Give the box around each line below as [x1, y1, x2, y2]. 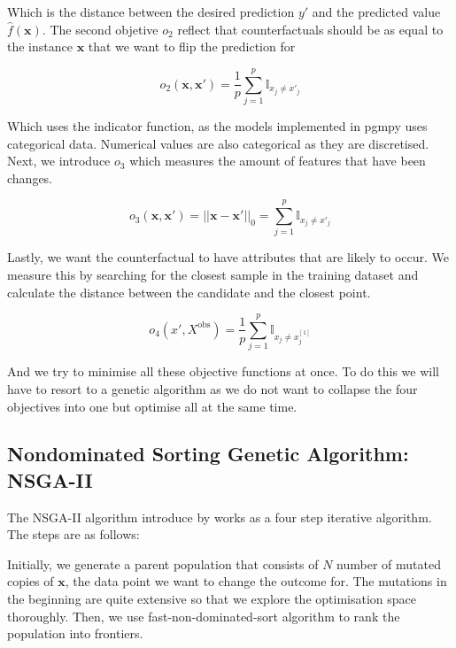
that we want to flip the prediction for [88, 37, 296, 56]
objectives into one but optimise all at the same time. [7, 397, 298, 415]
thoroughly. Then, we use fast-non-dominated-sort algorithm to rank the [7, 606, 400, 625]
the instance [7, 37, 73, 56]
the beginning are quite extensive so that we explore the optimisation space [7, 590, 416, 608]
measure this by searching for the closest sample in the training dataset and [7, 266, 419, 283]
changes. [7, 168, 53, 187]
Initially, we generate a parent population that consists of [7, 554, 319, 573]
